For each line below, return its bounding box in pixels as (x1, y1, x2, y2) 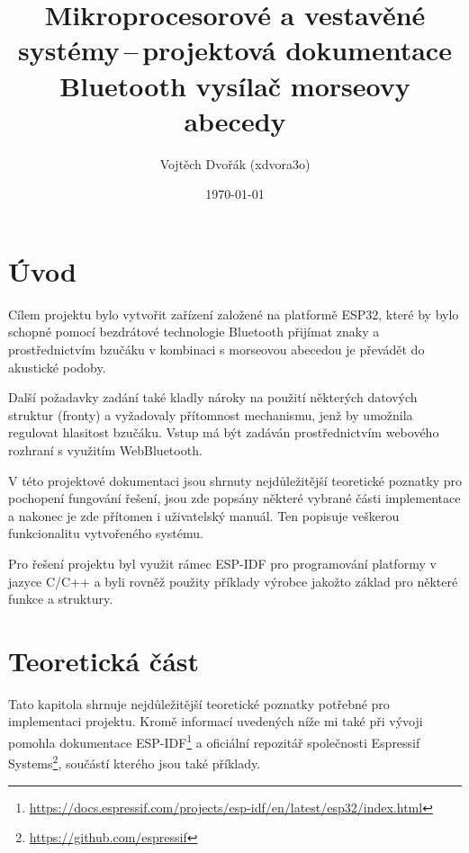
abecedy (184, 102, 286, 139)
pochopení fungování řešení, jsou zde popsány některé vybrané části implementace (8, 489, 461, 507)
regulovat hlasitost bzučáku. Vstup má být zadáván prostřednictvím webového (8, 423, 439, 442)
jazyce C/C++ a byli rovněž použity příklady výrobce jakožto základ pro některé (8, 571, 458, 590)
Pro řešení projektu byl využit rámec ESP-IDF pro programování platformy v (8, 553, 437, 572)
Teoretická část (8, 642, 200, 678)
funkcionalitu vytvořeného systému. (8, 524, 203, 543)
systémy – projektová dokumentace (18, 31, 452, 68)
